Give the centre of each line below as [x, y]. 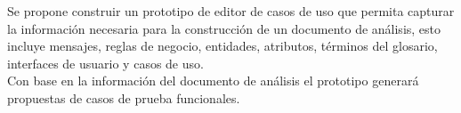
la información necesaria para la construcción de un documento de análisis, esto [224, 28]
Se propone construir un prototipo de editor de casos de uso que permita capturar [231, 11]
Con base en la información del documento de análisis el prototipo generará [213, 81]
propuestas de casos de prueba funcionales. [124, 97]
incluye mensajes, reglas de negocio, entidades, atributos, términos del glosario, [222, 46]
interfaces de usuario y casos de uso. [105, 63]
